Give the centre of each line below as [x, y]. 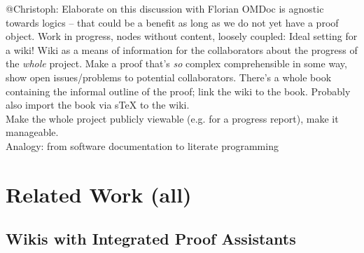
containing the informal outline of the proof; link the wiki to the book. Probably [178, 91]
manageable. [32, 132]
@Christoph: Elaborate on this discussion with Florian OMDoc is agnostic [165, 8]
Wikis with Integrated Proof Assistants [151, 239]
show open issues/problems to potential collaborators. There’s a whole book [169, 77]
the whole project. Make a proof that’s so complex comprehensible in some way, [176, 63]
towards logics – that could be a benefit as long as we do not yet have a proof [172, 22]
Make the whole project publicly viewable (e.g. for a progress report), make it [172, 118]
